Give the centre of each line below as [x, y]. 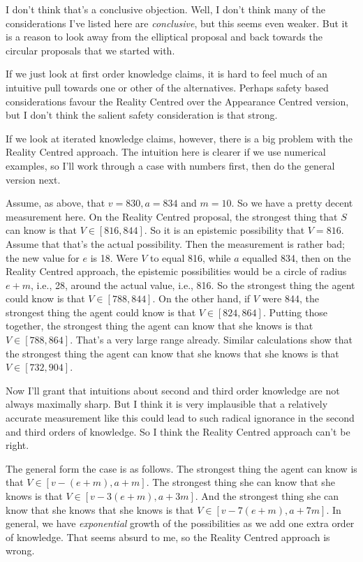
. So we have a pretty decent [292, 203]
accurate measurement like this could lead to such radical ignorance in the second [180, 418]
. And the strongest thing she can [267, 496]
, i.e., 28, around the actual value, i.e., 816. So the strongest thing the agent [193, 284]
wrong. [20, 550]
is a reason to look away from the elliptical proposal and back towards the [164, 37]
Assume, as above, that [55, 203]
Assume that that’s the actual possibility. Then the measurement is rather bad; [175, 243]
